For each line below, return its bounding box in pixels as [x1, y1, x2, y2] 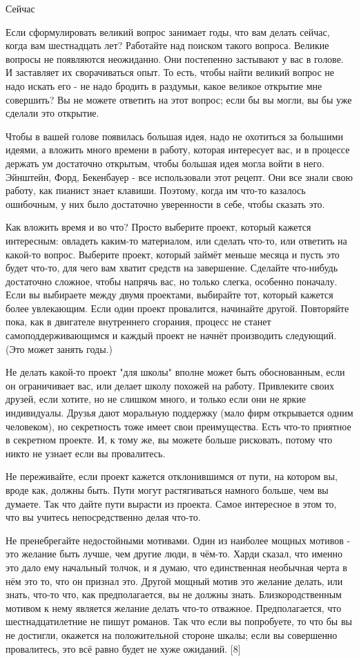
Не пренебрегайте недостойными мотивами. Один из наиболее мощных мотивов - [6, 533, 351, 547]
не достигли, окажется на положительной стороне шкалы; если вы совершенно [6, 627, 338, 642]
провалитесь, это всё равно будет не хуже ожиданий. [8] [6, 641, 241, 655]
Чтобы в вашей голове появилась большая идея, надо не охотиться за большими [6, 128, 343, 143]
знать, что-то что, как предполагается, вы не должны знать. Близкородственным [6, 587, 342, 602]
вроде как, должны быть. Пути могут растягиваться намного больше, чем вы [6, 483, 329, 497]
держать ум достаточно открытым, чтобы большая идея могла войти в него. [6, 155, 324, 170]
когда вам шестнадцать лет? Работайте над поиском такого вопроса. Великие [6, 38, 329, 52]
